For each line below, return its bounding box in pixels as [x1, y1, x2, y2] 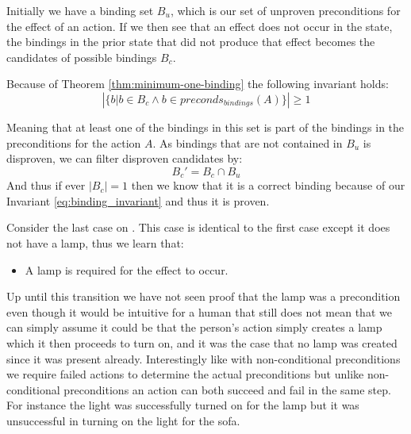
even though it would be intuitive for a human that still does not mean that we [6, 303, 392, 320]
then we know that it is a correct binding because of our [131, 177, 405, 194]
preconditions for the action [6, 134, 141, 151]
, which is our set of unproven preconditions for [170, 2, 401, 18]
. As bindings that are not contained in [152, 134, 343, 151]
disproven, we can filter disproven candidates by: [6, 150, 243, 167]
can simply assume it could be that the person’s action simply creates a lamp [6, 319, 382, 336]
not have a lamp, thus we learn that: [6, 234, 184, 251]
